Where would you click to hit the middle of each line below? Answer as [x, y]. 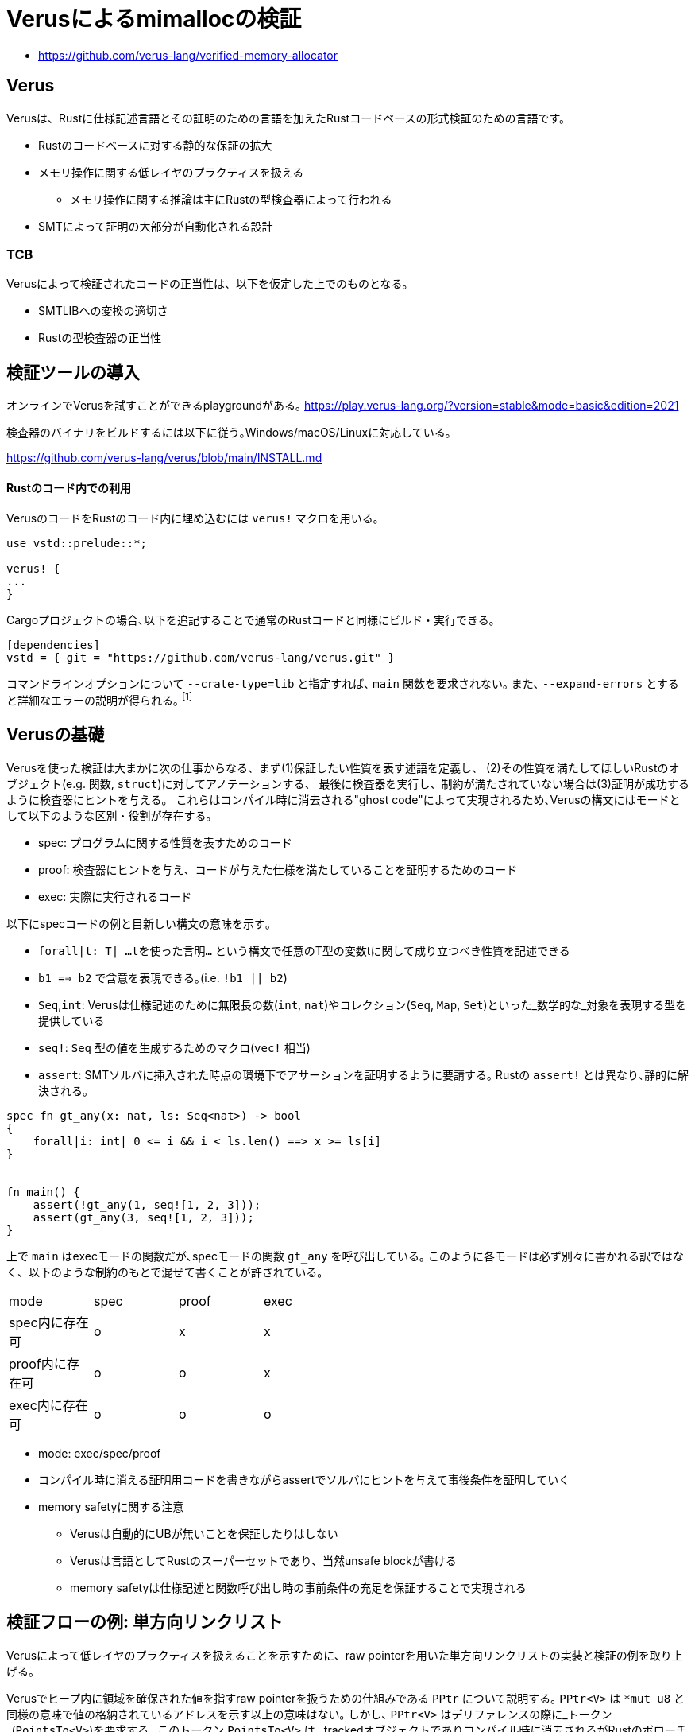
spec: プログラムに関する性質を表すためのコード [165, 842]
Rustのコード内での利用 [69, 487]
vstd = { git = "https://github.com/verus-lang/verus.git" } [201, 658]
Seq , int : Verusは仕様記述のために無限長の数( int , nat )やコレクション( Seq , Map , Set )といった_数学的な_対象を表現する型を [363, 1004]
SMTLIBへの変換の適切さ [103, 311]
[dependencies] [54, 645]
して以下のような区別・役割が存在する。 [112, 815]
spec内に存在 [49, 1322]
